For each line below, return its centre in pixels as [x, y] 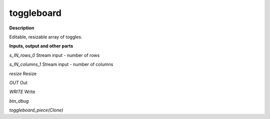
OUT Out [18, 83]
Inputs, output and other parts [41, 46]
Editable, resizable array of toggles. [46, 37]
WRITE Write [22, 92]
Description [22, 28]
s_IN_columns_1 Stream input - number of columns [61, 64]
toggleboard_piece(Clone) [36, 110]
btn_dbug [19, 101]
